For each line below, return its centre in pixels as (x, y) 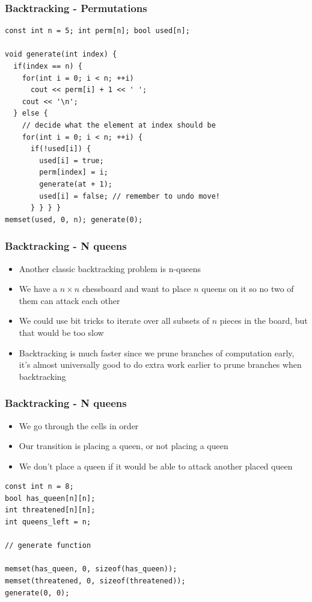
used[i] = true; (72, 160)
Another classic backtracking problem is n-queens (110, 268)
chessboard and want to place (136, 289)
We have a (38, 289)
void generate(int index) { (61, 54)
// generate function (48, 546)
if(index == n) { (48, 66)
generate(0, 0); (37, 593)
